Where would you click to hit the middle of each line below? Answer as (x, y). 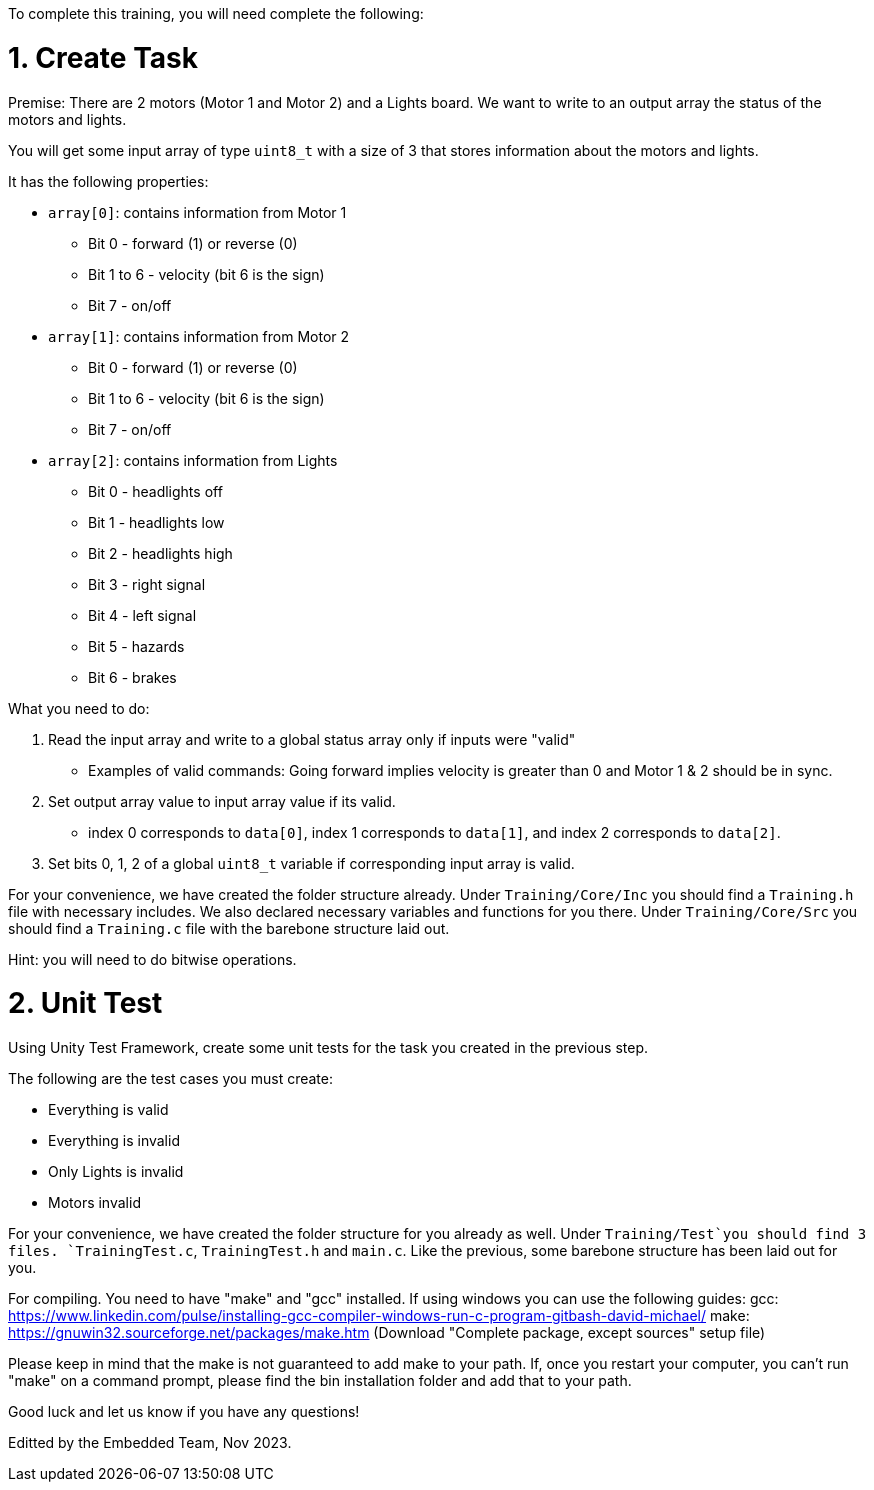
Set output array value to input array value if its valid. (222, 801)
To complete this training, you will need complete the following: (216, 13)
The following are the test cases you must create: (170, 1078)
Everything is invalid (114, 1140)
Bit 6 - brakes (132, 677)
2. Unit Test (85, 1003)
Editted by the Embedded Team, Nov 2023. (150, 1442)
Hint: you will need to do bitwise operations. (152, 959)
